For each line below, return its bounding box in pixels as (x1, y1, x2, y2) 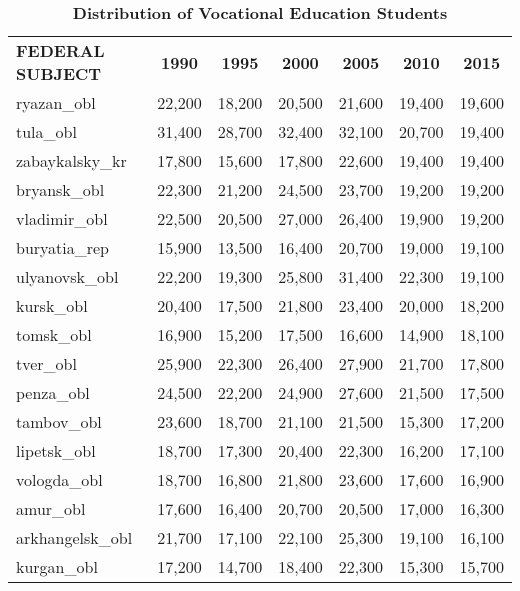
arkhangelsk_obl (16, 526, 133, 549)
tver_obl (16, 352, 77, 375)
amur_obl (16, 497, 86, 520)
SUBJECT (16, 62, 102, 85)
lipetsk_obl (16, 439, 96, 462)
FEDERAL (16, 39, 105, 62)
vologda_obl (16, 468, 103, 491)
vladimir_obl (16, 207, 108, 230)
